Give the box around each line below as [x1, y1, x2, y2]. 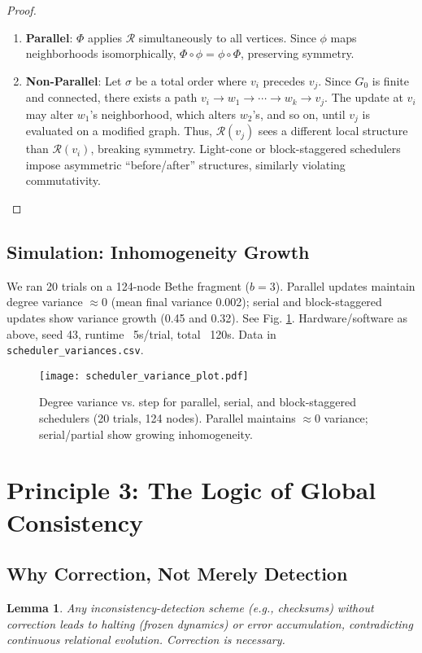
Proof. [7, 2, 37, 18]
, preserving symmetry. [241, 45, 355, 62]
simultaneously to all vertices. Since [138, 28, 316, 46]
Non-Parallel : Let [25, 72, 122, 89]
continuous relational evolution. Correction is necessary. [7, 631, 285, 648]
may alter [25, 105, 74, 122]
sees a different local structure [258, 122, 408, 139]
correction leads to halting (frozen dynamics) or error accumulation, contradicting [7, 615, 413, 632]
